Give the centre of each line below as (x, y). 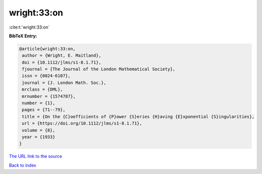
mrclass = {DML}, (42, 89)
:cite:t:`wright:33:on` (29, 27)
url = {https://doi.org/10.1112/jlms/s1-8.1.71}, (82, 123)
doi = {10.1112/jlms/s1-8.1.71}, (62, 62)
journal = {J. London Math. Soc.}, (64, 83)
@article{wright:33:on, (48, 49)
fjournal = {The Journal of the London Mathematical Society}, (99, 69)
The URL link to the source (36, 156)
